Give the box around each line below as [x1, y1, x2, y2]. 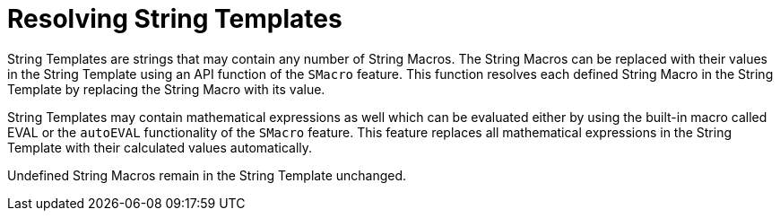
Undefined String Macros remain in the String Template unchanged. [7, 167, 407, 183]
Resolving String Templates [7, 4, 342, 34]
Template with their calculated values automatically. [7, 139, 313, 155]
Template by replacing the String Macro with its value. [7, 81, 325, 97]
